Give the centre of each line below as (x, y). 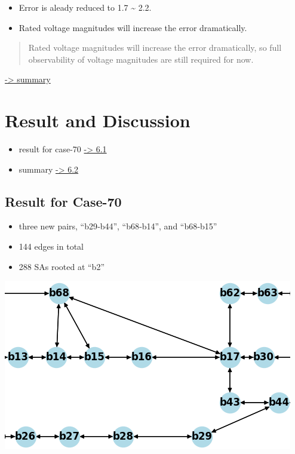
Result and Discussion (98, 120)
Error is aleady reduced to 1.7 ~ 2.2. (85, 7)
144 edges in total (51, 246)
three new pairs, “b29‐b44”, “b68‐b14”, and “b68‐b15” (118, 226)
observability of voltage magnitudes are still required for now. (141, 59)
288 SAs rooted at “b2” (62, 266)
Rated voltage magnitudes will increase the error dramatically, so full (155, 47)
